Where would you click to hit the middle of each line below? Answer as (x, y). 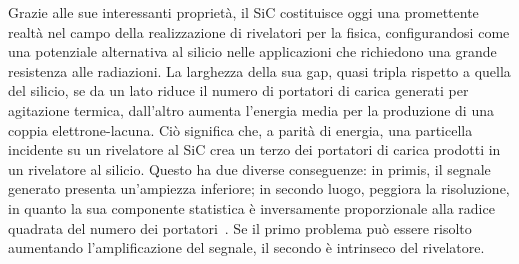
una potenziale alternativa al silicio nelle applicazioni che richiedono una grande (252, 51)
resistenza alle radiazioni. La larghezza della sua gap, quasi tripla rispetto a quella (259, 70)
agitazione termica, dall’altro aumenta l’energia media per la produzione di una (251, 109)
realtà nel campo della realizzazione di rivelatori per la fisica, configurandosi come (259, 31)
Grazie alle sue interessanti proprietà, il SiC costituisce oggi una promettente (243, 12)
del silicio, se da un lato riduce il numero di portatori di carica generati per (238, 90)
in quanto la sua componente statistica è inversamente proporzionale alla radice (251, 207)
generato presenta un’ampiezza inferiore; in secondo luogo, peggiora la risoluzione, (259, 188)
